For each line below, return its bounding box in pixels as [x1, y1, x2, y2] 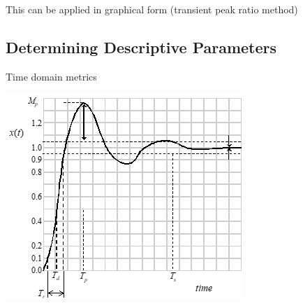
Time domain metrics [6, 69, 97, 83]
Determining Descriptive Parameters [6, 36, 277, 57]
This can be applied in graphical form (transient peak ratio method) [6, 2, 298, 16]
